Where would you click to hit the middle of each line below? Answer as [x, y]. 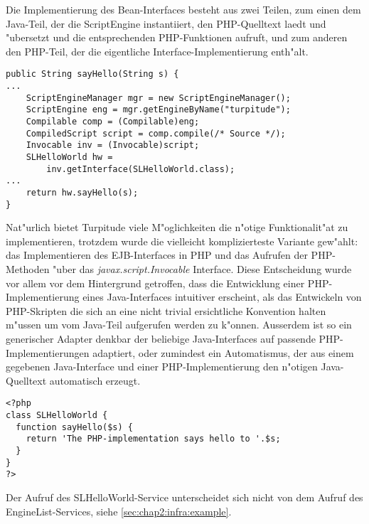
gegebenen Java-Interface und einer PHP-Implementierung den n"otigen [162, 367]
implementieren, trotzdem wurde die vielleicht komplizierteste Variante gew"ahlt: [182, 241]
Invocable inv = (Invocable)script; [113, 145]
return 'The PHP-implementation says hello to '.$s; [153, 439]
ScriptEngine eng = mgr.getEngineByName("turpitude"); [158, 110]
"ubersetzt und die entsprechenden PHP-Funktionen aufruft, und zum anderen [177, 37]
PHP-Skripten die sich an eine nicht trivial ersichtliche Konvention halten [166, 310]
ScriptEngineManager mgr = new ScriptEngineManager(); [158, 98]
